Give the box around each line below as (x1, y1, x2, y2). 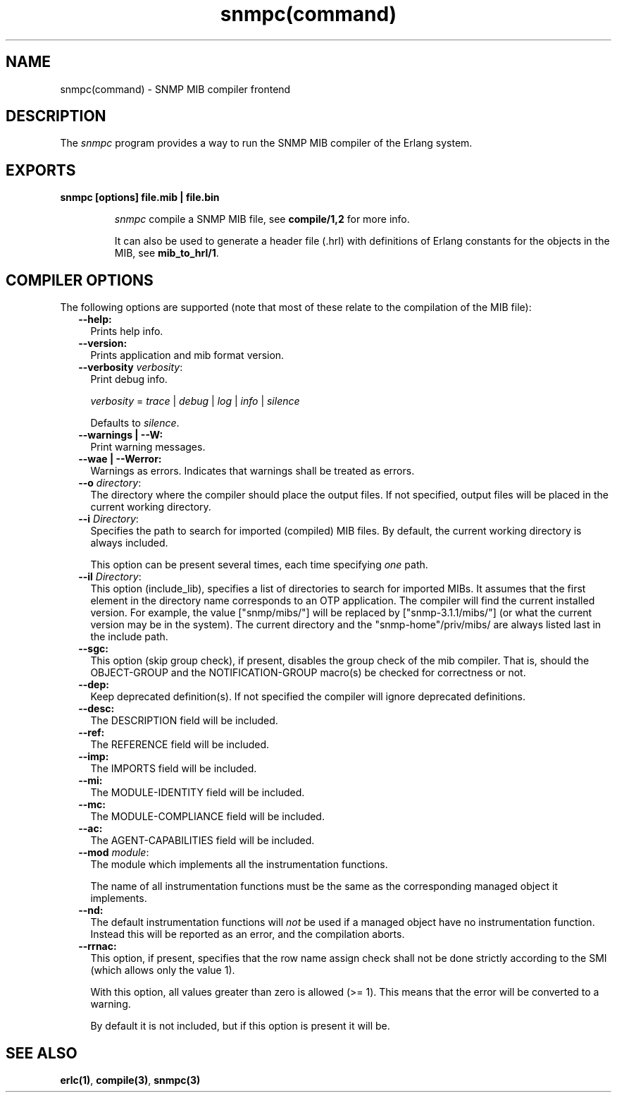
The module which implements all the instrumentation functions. (90, 858, 388, 871)
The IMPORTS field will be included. (90, 762, 257, 775)
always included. (90, 537, 168, 549)
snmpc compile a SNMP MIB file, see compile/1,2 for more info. (114, 213, 410, 226)
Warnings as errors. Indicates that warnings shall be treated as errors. (90, 465, 415, 477)
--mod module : (78, 846, 149, 859)
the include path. (90, 630, 168, 643)
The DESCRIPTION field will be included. (90, 714, 278, 727)
